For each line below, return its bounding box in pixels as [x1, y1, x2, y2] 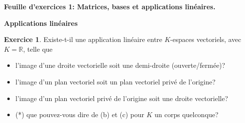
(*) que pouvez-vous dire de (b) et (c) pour [15, 109, 145, 120]
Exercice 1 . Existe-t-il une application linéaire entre [4, 34, 163, 44]
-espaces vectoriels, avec [170, 34, 241, 44]
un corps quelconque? [154, 109, 219, 120]
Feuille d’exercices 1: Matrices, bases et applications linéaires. [4, 1, 216, 11]
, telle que [23, 43, 53, 54]
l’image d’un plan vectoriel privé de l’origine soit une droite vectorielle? [15, 93, 228, 103]
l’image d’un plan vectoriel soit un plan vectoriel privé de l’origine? [15, 76, 216, 86]
